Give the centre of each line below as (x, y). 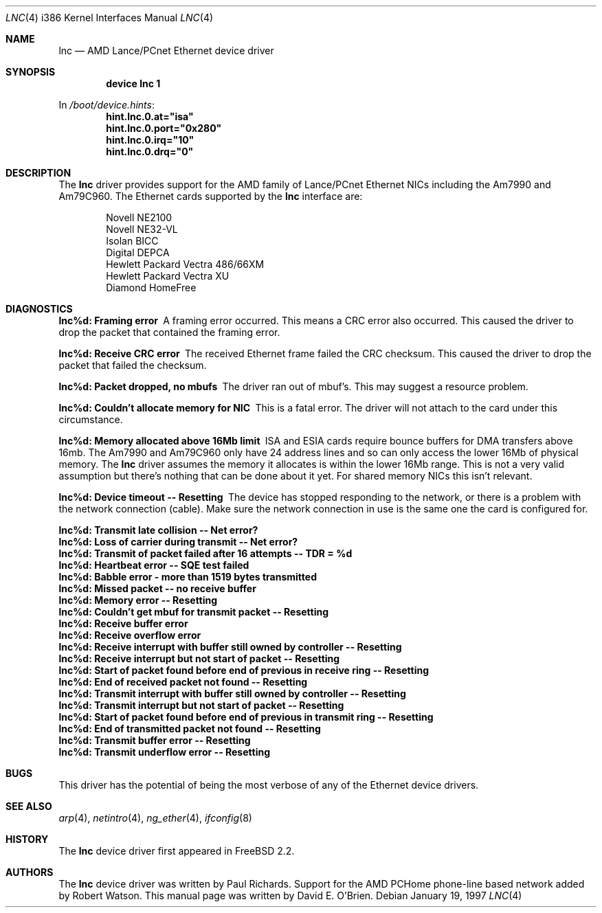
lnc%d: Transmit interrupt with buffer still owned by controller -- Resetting (232, 694)
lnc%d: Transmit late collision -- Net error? (158, 530)
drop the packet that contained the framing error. (169, 332)
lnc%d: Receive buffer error (123, 623)
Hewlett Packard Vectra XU (168, 276)
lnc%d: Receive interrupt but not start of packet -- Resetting (199, 658)
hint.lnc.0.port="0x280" (164, 128)
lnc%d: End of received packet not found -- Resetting (183, 682)
